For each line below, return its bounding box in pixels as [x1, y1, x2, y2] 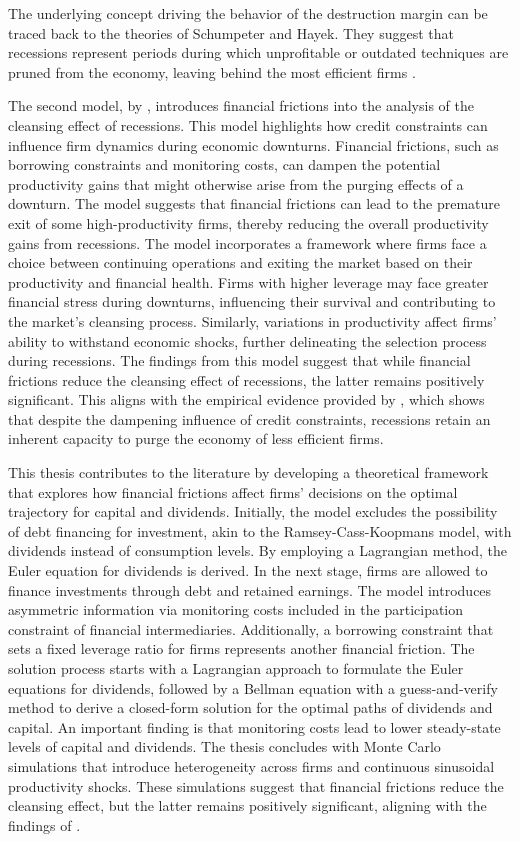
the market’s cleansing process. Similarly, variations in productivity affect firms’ [8, 310, 497, 331]
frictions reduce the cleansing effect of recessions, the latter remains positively [8, 369, 485, 390]
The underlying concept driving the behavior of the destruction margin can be [8, 3, 488, 23]
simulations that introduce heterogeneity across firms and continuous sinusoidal [8, 755, 495, 776]
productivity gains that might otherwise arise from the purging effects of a [8, 173, 464, 194]
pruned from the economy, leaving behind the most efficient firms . [8, 61, 416, 82]
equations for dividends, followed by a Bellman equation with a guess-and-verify [8, 677, 498, 698]
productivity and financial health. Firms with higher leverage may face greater [8, 271, 489, 292]
